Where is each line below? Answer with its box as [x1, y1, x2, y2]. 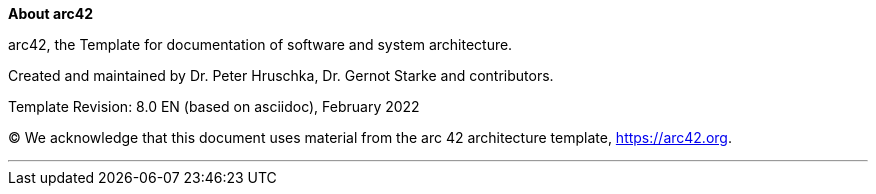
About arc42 [8, 5, 94, 22]
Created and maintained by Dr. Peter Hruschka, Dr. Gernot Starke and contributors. [8, 67, 554, 84]
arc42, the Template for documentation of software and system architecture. [8, 36, 513, 53]
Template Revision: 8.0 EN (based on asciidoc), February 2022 [8, 98, 420, 115]
